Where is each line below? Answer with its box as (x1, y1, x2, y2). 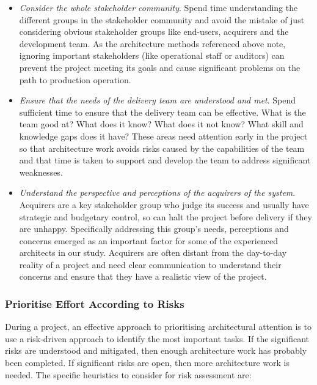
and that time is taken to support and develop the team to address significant (19, 154, 311, 166)
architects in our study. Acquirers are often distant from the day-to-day (19, 246, 287, 259)
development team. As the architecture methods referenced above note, (19, 37, 286, 50)
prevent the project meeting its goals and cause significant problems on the (19, 61, 301, 73)
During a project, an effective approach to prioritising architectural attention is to (5, 320, 312, 333)
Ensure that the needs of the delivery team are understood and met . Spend (19, 94, 296, 107)
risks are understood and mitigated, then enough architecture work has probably (5, 344, 307, 357)
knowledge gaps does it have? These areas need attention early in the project (19, 129, 308, 142)
